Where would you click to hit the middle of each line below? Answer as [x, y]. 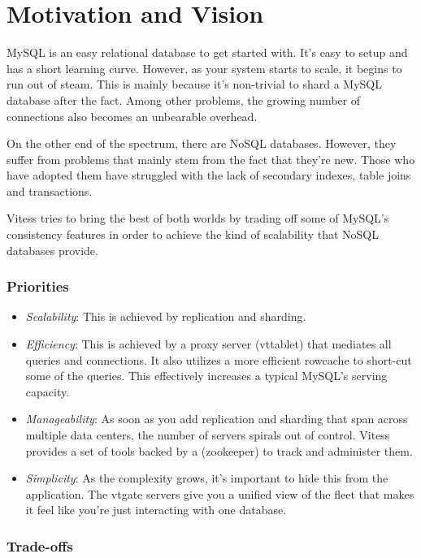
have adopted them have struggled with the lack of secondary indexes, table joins [209, 175]
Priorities [38, 286]
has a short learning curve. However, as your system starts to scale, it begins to [204, 68]
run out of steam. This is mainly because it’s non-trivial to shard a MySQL [195, 84]
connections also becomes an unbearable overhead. [132, 116]
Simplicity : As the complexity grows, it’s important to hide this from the [207, 478]
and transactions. [50, 190]
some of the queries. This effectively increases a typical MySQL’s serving [206, 376]
